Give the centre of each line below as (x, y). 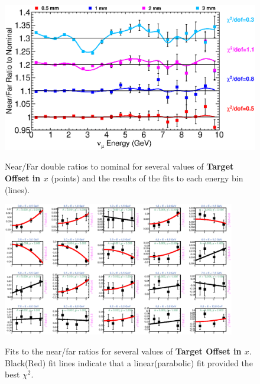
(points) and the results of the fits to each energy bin (147, 178)
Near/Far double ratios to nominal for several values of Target (119, 166)
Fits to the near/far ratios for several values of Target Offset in (123, 351)
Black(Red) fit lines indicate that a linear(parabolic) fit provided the (129, 362)
